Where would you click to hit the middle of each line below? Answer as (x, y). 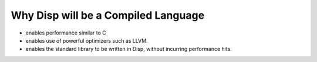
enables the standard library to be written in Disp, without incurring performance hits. (129, 49)
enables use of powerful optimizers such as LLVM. (87, 40)
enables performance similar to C (66, 33)
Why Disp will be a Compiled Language (108, 15)
